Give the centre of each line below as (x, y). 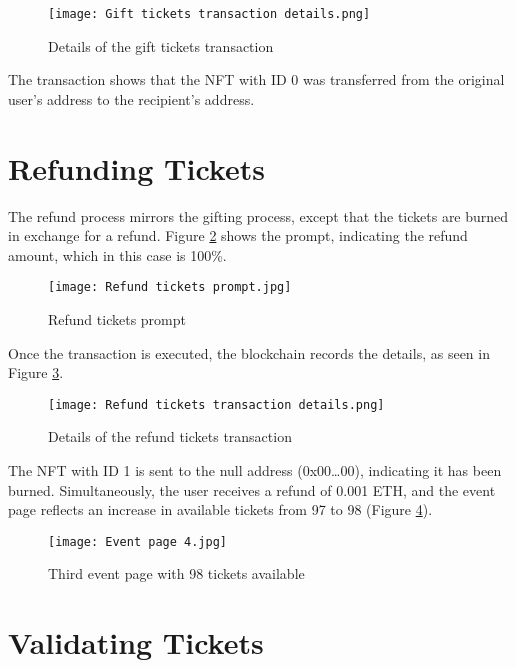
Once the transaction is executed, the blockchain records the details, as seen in (249, 352)
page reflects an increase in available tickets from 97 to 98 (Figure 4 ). (220, 509)
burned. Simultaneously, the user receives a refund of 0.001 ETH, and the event (252, 489)
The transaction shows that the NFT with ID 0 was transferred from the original (256, 79)
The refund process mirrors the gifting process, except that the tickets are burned (258, 215)
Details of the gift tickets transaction (161, 45)
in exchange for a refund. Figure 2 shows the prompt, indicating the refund (238, 235)
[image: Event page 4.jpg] (137, 541)
